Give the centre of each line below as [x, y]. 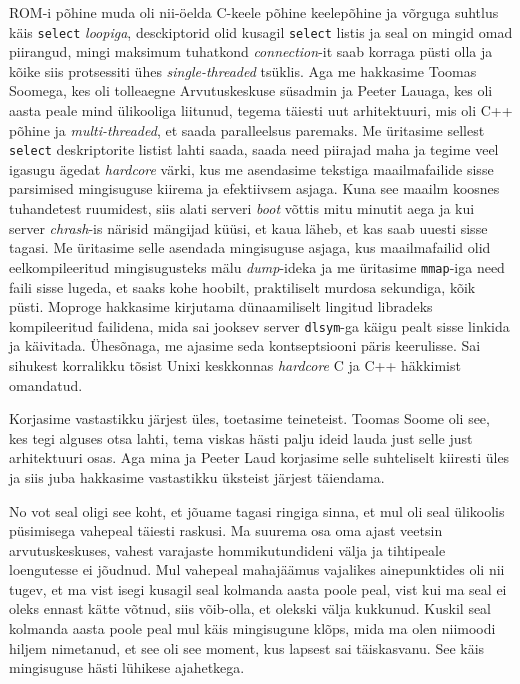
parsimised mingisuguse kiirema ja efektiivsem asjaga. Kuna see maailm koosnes [254, 188]
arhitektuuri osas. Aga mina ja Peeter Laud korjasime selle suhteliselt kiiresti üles [259, 457]
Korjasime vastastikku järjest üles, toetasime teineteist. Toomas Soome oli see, [249, 418]
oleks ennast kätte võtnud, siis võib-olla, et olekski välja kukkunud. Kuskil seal [250, 608]
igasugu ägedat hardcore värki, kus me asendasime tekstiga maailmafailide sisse [251, 168]
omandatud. [46, 384]
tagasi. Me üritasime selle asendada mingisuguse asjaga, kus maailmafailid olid [250, 247]
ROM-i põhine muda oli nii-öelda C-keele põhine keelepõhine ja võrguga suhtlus [254, 12]
